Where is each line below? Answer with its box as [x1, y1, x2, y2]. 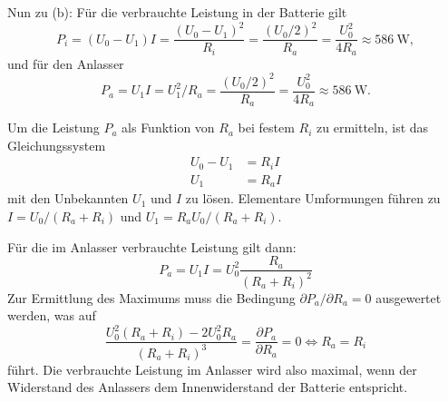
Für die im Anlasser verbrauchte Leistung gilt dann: [7, 237, 297, 256]
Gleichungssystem [7, 135, 106, 154]
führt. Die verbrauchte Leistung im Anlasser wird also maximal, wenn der [7, 359, 417, 378]
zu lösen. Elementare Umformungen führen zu [185, 189, 441, 208]
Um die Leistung [7, 118, 100, 137]
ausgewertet [375, 288, 442, 307]
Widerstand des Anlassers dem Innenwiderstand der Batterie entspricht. [7, 377, 408, 397]
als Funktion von [122, 118, 215, 137]
